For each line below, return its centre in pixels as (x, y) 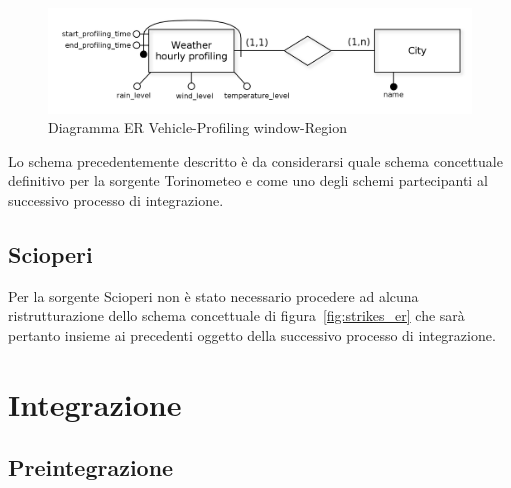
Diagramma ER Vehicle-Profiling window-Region (197, 127)
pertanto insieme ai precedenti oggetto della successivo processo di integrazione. (252, 334)
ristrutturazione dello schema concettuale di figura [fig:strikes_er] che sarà (236, 315)
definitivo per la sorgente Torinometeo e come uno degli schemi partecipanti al (248, 180)
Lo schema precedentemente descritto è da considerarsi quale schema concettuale (255, 160)
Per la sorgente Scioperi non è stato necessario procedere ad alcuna (213, 295)
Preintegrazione (91, 467)
